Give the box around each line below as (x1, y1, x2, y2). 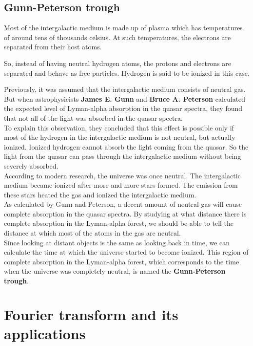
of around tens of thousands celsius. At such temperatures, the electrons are (4, 32, 231, 42)
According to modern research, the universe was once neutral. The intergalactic (4, 170, 241, 180)
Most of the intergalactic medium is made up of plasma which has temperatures (4, 22, 243, 33)
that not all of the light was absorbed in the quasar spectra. (4, 112, 183, 123)
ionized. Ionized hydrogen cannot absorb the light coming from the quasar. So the (4, 141, 249, 151)
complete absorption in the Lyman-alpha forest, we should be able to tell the (4, 218, 234, 228)
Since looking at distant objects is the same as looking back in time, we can (4, 237, 230, 247)
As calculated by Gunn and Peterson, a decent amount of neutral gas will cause (4, 199, 242, 209)
